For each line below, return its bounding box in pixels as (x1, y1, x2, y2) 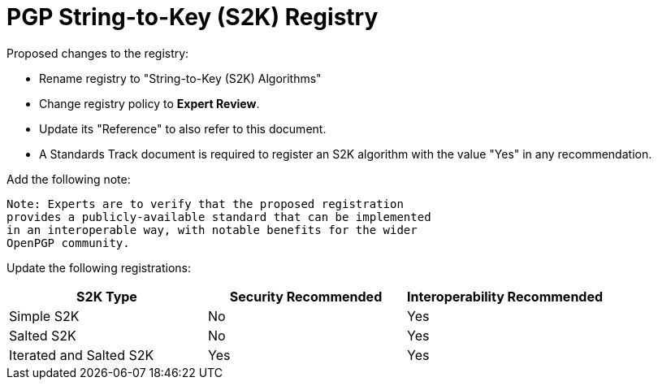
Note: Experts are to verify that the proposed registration (6, 197, 404, 210)
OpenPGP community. (6, 236, 130, 249)
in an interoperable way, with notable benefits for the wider (6, 223, 418, 236)
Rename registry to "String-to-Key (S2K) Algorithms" (39, 71, 322, 85)
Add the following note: (6, 171, 131, 186)
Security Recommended (229, 288, 383, 305)
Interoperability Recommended (407, 288, 604, 305)
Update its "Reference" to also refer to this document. (39, 121, 327, 136)
